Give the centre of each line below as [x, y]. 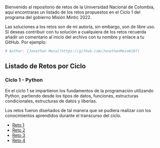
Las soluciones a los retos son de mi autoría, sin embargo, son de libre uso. [80, 27]
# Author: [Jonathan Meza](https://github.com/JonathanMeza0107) [72, 51]
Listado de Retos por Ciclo [46, 66]
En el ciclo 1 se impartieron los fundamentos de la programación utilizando [79, 90]
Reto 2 [19, 130]
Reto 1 [18, 125]
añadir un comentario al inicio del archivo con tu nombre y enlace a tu [75, 37]
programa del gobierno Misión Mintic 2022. [48, 17]
